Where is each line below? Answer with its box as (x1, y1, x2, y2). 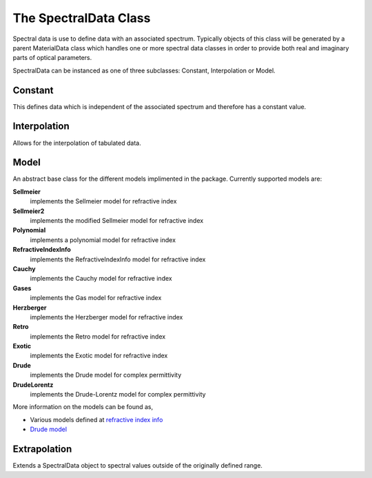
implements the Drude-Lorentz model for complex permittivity (30, 390, 206, 399)
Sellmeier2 (12, 207, 45, 215)
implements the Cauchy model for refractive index (30, 275, 172, 283)
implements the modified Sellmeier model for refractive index (30, 217, 204, 224)
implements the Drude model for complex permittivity (30, 371, 182, 379)
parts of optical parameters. (12, 54, 92, 62)
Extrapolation (12, 444, 72, 455)
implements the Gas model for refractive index (30, 294, 162, 302)
